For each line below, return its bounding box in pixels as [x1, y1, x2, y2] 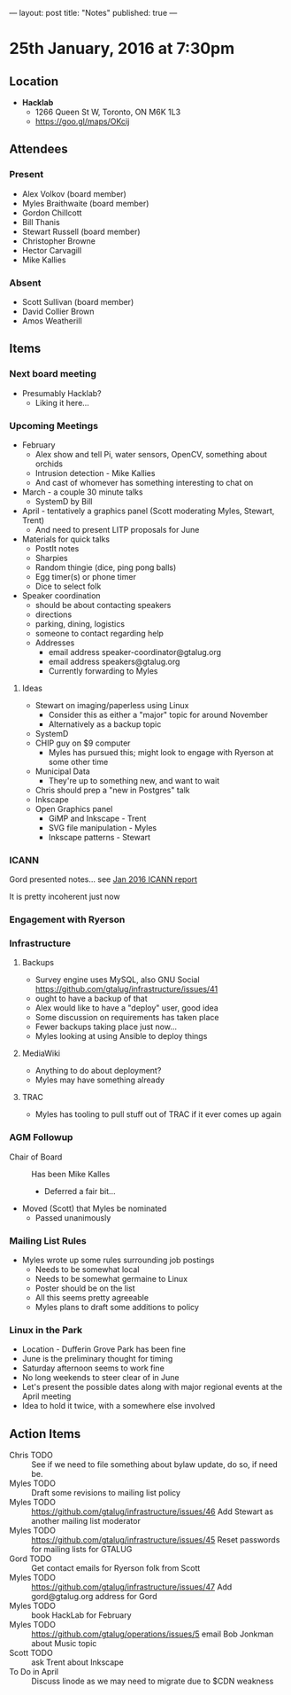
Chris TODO [9, 1449, 53, 1461]
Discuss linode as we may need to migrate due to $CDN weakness [31, 1675, 274, 1687]
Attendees [9, 142, 68, 157]
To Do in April [9, 1667, 59, 1677]
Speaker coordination [21, 590, 101, 601]
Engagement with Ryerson [9, 913, 126, 926]
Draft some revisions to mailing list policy [31, 1488, 181, 1498]
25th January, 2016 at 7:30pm [9, 39, 235, 59]
